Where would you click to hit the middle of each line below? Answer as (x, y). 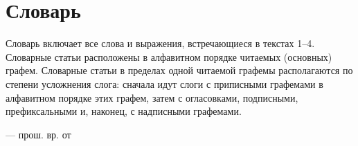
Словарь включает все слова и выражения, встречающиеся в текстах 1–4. (160, 43)
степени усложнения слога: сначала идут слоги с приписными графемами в (164, 83)
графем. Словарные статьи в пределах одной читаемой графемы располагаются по (179, 70)
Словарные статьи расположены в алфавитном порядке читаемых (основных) (169, 56)
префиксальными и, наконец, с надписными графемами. (124, 111)
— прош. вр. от (38, 134)
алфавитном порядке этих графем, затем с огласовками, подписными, (152, 97)
